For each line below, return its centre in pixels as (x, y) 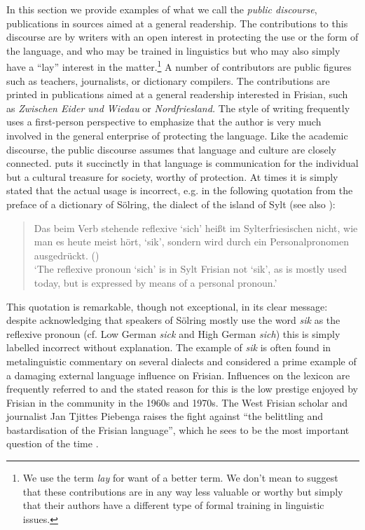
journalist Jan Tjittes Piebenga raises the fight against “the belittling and (165, 416)
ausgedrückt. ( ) (67, 255)
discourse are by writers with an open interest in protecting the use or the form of (182, 37)
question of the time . (53, 443)
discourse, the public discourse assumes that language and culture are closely (171, 149)
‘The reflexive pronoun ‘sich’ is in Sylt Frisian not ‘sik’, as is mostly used (191, 269)
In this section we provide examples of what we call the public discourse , (162, 9)
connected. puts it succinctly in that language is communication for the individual (182, 163)
